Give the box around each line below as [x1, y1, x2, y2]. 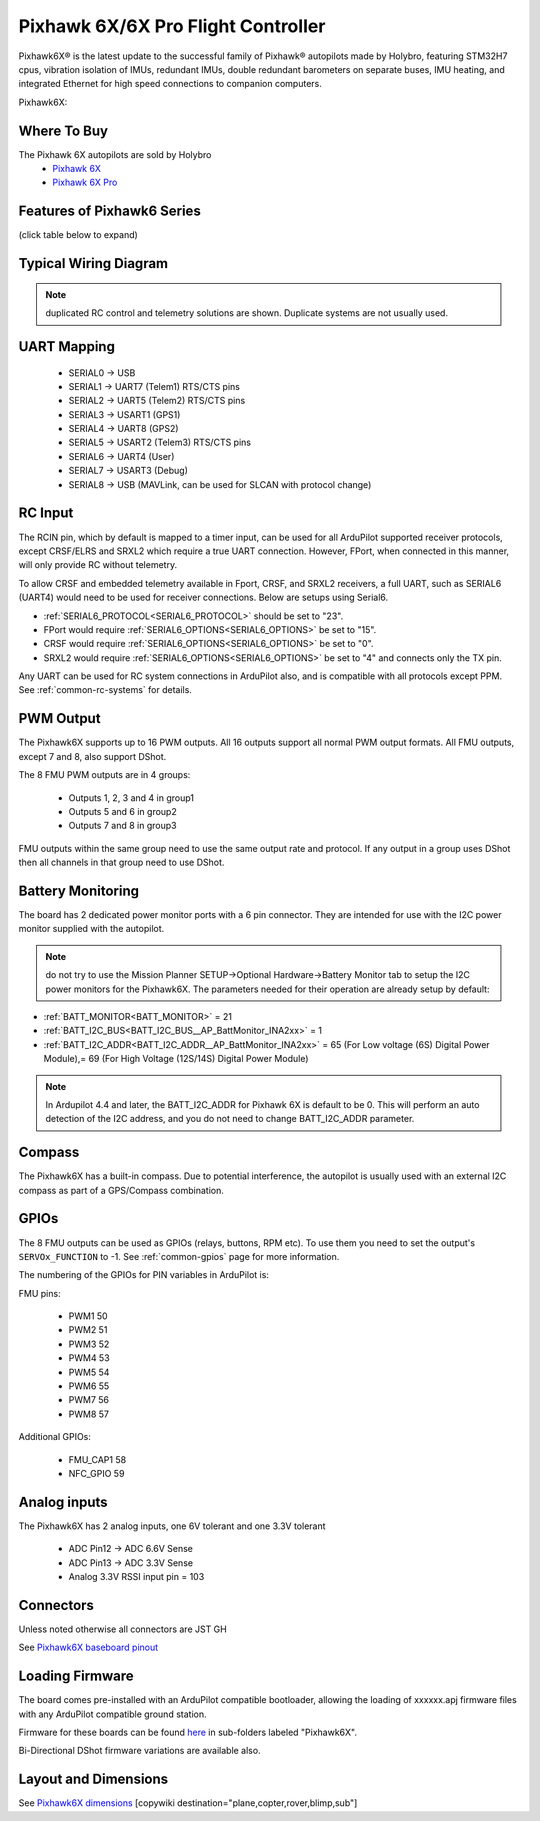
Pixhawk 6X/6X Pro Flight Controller [18, 15, 326, 37]
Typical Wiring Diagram [18, 255, 169, 272]
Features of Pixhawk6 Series [18, 203, 202, 220]
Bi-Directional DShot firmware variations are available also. [18, 1745, 261, 1757]
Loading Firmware [18, 1668, 134, 1685]
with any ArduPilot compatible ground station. [18, 1708, 207, 1720]
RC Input [18, 505, 74, 522]
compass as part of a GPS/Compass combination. [18, 1184, 225, 1196]
